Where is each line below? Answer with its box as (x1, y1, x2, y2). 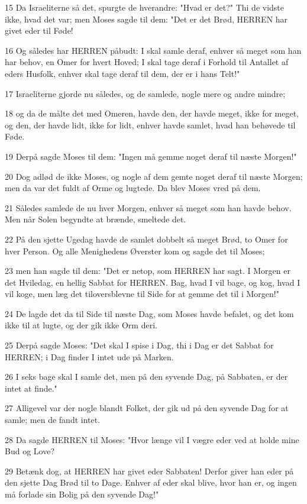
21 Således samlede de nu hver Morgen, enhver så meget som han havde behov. (5, 201, 292, 214)
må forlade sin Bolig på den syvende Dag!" (5, 488, 159, 500)
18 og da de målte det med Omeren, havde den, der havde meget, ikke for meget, (5, 107, 299, 119)
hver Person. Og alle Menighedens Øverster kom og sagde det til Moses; (5, 244, 265, 257)
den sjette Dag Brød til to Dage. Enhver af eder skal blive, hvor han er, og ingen (5, 476, 297, 489)
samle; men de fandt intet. (5, 413, 101, 426)
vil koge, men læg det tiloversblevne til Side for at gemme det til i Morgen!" (5, 287, 279, 300)
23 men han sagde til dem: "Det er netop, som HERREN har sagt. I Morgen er (5, 264, 290, 277)
